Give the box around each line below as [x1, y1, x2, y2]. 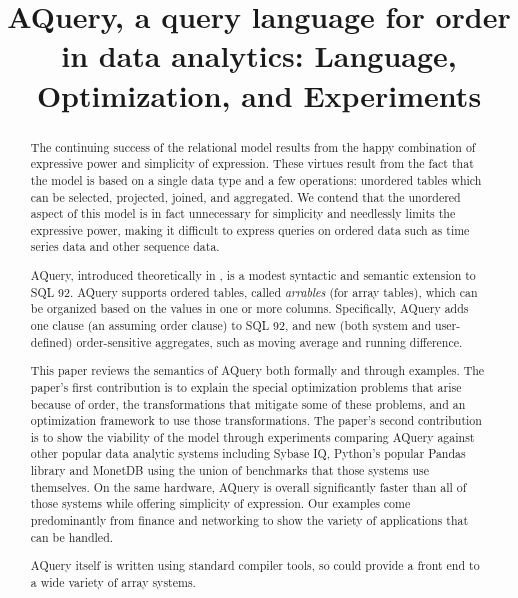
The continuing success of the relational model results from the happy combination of [30, 138, 476, 155]
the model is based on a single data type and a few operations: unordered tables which [30, 171, 482, 188]
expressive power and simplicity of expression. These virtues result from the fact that [30, 155, 474, 172]
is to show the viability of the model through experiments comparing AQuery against [30, 428, 475, 445]
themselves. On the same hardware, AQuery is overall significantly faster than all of [30, 478, 467, 495]
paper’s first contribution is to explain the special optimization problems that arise [30, 378, 462, 395]
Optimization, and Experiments [36, 74, 482, 115]
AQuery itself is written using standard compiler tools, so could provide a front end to [30, 557, 480, 574]
